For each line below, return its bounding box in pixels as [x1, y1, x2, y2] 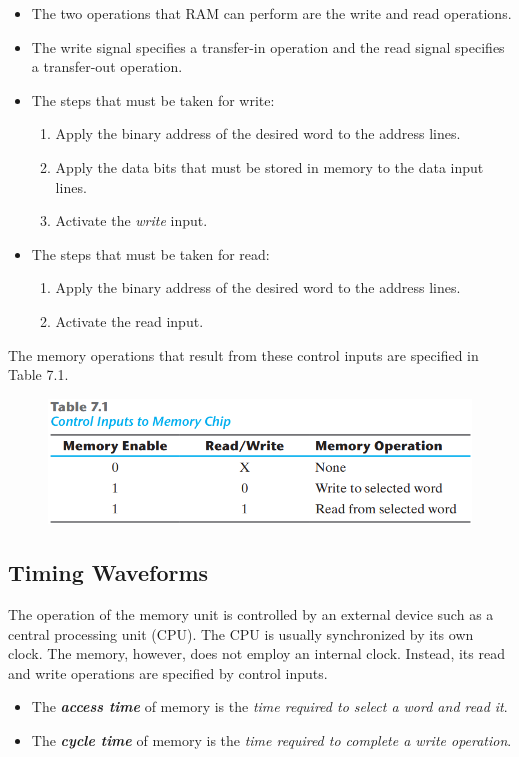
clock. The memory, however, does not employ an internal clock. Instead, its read [8, 643, 505, 664]
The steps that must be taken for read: [31, 243, 270, 264]
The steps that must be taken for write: [31, 89, 275, 110]
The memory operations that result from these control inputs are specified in [8, 344, 479, 365]
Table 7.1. [8, 364, 69, 385]
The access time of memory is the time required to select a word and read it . [31, 696, 508, 717]
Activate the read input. [55, 310, 204, 331]
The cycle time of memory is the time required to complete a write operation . [31, 730, 512, 751]
